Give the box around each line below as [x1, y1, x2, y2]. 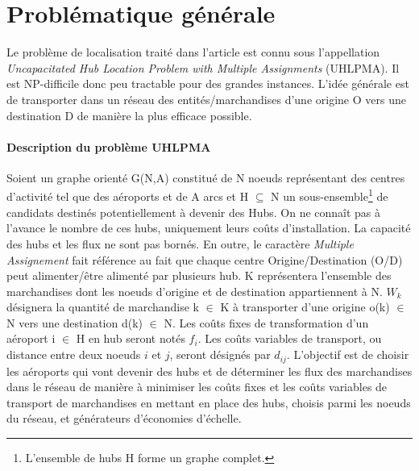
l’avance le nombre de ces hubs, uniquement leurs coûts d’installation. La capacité [6, 219, 411, 236]
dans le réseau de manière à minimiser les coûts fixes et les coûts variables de [6, 378, 388, 395]
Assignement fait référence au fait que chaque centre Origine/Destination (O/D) [6, 251, 403, 268]
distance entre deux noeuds [6, 346, 141, 363]
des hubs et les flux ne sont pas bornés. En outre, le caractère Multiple [6, 235, 354, 252]
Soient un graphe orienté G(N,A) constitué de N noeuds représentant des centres [6, 169, 405, 185]
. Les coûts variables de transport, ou [197, 330, 382, 347]
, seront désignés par [169, 346, 271, 363]
